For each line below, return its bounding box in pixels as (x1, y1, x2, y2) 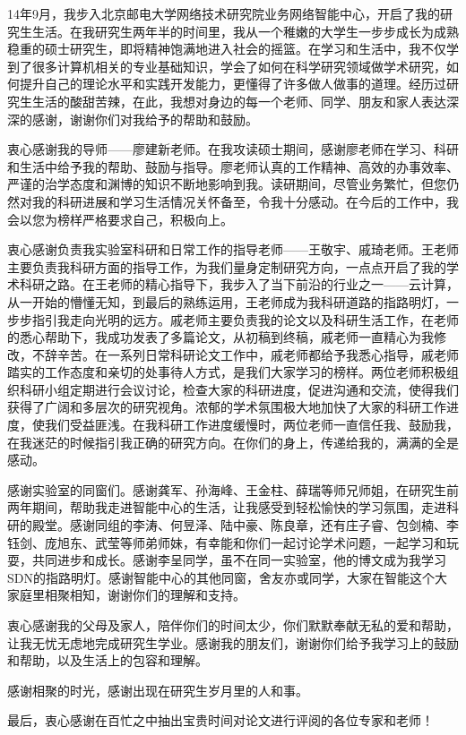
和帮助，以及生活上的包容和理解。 (7, 651, 208, 670)
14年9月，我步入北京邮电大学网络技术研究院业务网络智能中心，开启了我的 (7, 4, 440, 22)
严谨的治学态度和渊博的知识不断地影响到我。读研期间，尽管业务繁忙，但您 (7, 175, 446, 193)
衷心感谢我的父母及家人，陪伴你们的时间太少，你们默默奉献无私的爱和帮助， (7, 616, 459, 634)
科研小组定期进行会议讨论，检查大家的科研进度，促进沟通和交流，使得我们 (19, 380, 459, 398)
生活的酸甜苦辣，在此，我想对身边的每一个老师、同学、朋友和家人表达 (31, 91, 446, 110)
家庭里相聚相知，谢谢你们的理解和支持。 (7, 585, 246, 604)
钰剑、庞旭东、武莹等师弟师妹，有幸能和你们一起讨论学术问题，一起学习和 (7, 533, 446, 551)
